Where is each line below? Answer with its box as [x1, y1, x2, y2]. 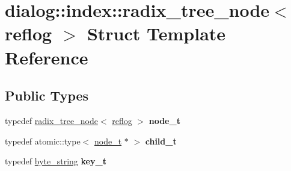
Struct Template [87, 21, 226, 46]
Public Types [5, 86, 89, 105]
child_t [145, 134, 177, 147]
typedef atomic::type [5, 134, 81, 147]
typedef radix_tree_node [5, 114, 98, 126]
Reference [5, 45, 88, 69]
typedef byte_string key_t [5, 155, 106, 167]
